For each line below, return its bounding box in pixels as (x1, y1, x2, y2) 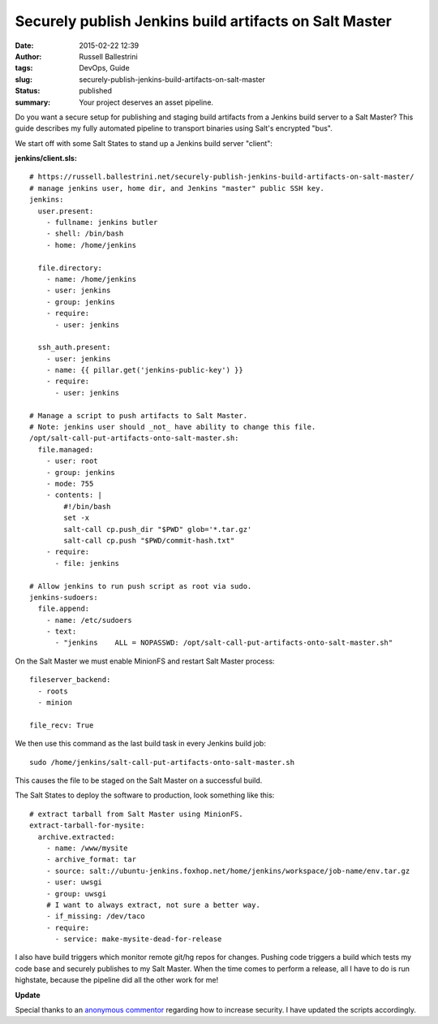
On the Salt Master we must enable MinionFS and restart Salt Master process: (15, 656, 275, 666)
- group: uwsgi (45, 889, 107, 898)
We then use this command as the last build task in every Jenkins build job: (15, 739, 267, 749)
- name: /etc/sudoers (45, 616, 133, 624)
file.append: (37, 604, 90, 613)
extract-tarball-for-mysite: (29, 821, 145, 830)
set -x (63, 513, 90, 523)
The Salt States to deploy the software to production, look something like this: (15, 790, 275, 800)
